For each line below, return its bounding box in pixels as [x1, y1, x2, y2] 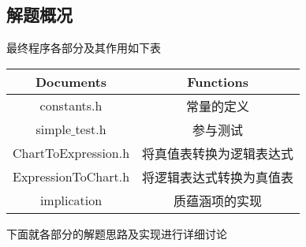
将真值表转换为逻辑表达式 [142, 144, 294, 163]
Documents [35, 72, 107, 91]
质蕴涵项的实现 [174, 191, 263, 210]
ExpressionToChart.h [13, 167, 130, 186]
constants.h [39, 96, 103, 115]
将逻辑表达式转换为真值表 [142, 167, 294, 186]
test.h [75, 120, 106, 139]
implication [39, 191, 103, 210]
